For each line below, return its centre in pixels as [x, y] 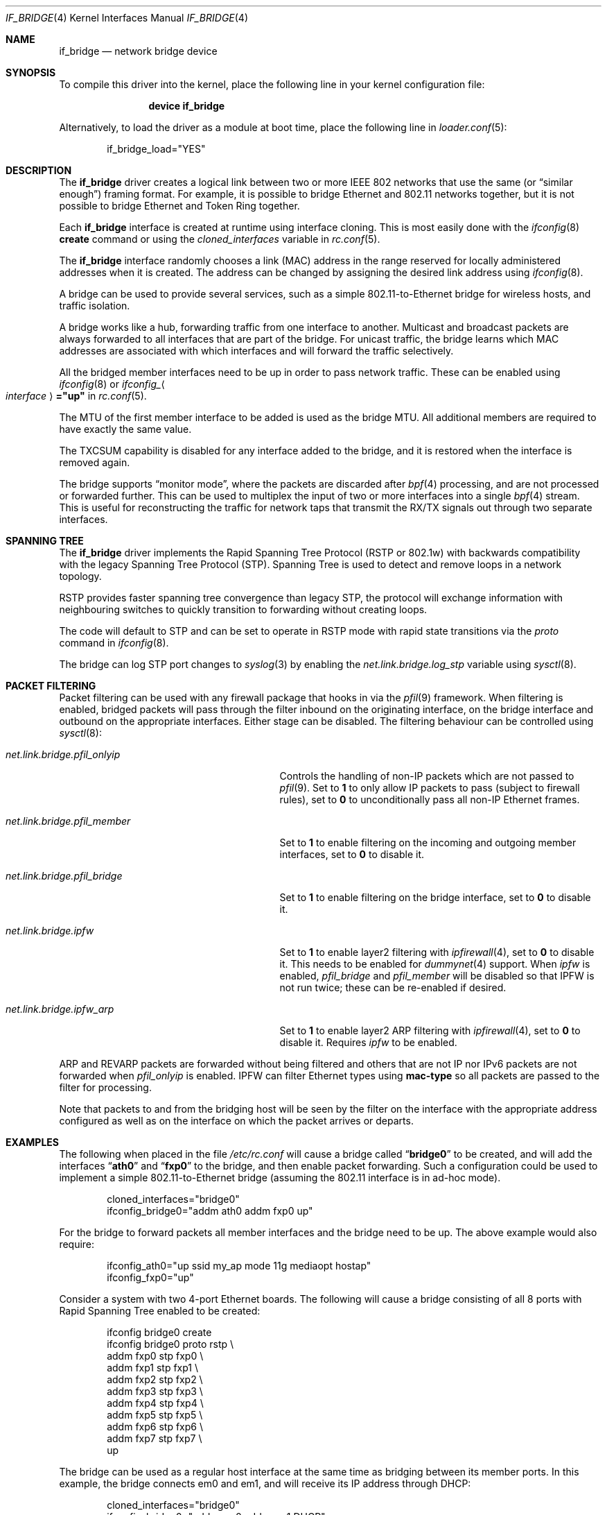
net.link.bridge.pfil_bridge [64, 876]
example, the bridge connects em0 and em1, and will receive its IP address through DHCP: [265, 1483]
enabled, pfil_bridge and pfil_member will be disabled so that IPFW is [437, 976]
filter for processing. [105, 1087]
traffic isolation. [95, 306]
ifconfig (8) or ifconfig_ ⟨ [112, 384]
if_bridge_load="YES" [156, 149]
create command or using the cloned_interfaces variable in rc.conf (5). [220, 239]
